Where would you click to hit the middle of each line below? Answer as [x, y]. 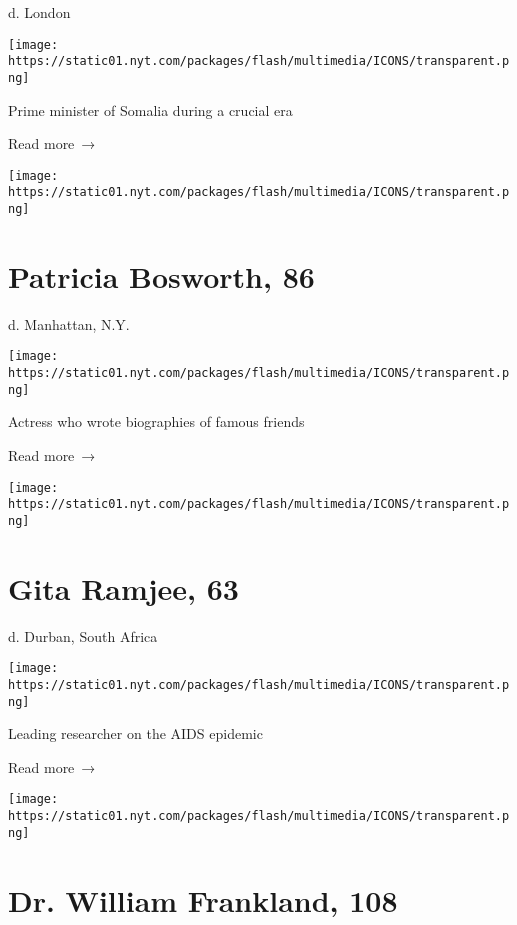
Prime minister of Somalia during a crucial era [150, 109]
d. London [39, 12]
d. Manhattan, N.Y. [69, 323]
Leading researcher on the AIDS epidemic [135, 733]
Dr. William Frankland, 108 [203, 899]
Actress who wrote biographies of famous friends [156, 421]
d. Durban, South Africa [83, 635]
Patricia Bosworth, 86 [161, 275]
